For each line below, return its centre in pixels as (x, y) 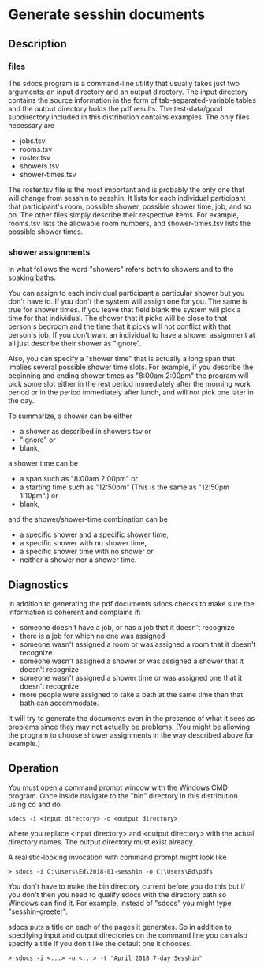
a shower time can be (43, 463)
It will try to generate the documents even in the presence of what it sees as (132, 718)
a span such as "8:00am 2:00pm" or (78, 479)
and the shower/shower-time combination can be (88, 519)
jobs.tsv (32, 141)
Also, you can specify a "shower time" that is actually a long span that (122, 359)
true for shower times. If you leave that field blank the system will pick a (125, 310)
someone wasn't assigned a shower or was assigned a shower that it (132, 661)
